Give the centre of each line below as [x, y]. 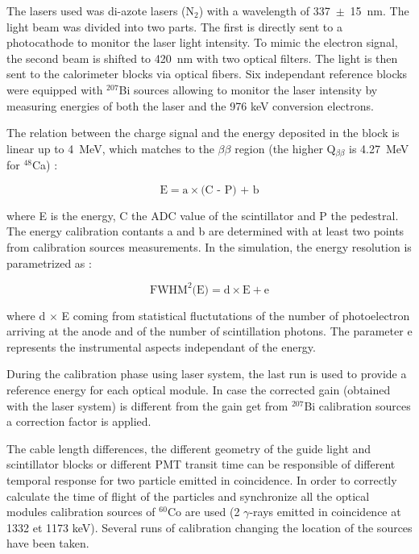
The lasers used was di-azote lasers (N [101, 10]
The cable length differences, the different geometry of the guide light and [189, 448]
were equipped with [55, 89]
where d [26, 315]
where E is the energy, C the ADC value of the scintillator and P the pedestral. [203, 215]
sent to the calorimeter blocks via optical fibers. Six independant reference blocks [207, 74]
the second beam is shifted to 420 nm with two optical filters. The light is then [202, 58]
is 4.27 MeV [379, 148]
